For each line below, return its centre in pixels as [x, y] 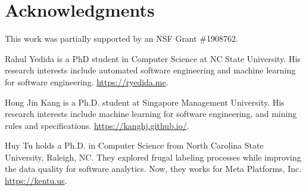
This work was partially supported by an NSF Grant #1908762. [121, 38]
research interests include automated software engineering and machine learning [150, 70]
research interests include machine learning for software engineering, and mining [151, 114]
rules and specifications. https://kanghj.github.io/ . [97, 125]
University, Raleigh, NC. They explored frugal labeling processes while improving [153, 157]
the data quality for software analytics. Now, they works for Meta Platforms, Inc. [153, 169]
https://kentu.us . [36, 181]
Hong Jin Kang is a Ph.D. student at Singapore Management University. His [145, 102]
